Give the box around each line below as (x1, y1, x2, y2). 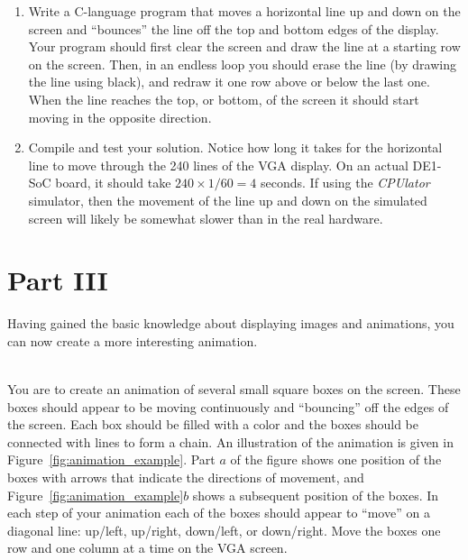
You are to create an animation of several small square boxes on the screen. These (7, 380, 461, 399)
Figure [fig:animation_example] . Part (7, 450, 216, 469)
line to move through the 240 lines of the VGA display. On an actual (28, 155, 408, 174)
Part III (7, 262, 108, 298)
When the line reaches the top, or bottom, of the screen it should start (28, 89, 419, 108)
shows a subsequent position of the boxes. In (192, 485, 439, 504)
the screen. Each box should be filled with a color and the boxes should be (7, 415, 418, 434)
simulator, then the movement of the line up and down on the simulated (28, 190, 427, 209)
